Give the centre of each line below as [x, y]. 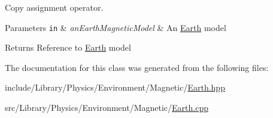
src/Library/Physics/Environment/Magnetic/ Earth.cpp [107, 108]
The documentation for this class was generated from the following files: [137, 67]
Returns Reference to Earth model [68, 47]
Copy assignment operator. [54, 7]
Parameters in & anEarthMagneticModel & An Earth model [116, 27]
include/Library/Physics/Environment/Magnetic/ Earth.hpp [115, 87]
